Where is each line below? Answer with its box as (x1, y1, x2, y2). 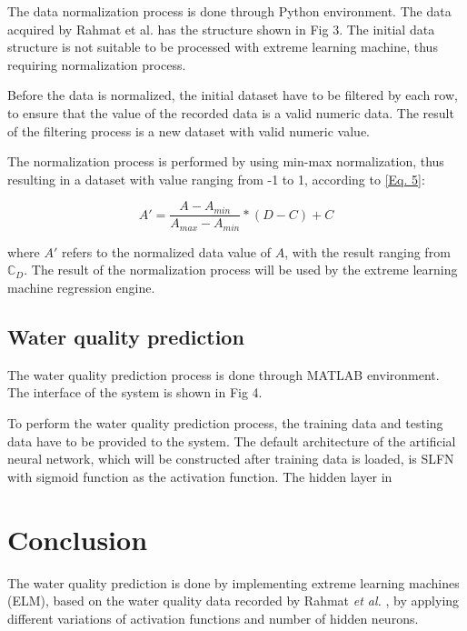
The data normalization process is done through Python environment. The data (7, 2, 452, 20)
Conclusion (7, 520, 148, 557)
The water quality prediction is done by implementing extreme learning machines (7, 573, 460, 592)
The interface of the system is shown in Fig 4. (7, 383, 263, 402)
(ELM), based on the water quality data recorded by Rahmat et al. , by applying (7, 591, 460, 610)
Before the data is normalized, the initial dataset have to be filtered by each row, (7, 85, 458, 105)
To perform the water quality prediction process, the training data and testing (7, 414, 443, 433)
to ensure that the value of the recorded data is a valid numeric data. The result (7, 103, 454, 122)
